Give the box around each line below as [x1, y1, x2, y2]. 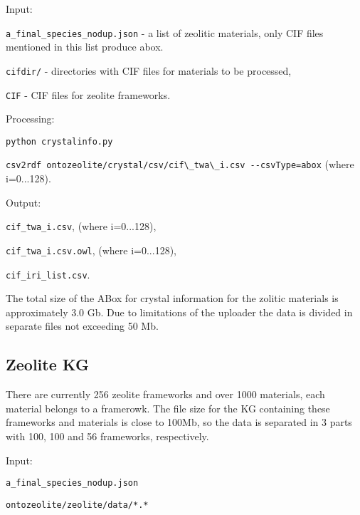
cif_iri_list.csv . [6, 266, 90, 281]
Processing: [6, 111, 55, 126]
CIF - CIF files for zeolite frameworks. [6, 87, 171, 102]
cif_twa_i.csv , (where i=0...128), [6, 219, 157, 234]
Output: [6, 194, 41, 209]
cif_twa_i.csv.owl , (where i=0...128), [6, 242, 176, 257]
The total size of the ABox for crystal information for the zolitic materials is [6, 291, 339, 306]
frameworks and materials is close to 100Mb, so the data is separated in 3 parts [6, 415, 352, 430]
